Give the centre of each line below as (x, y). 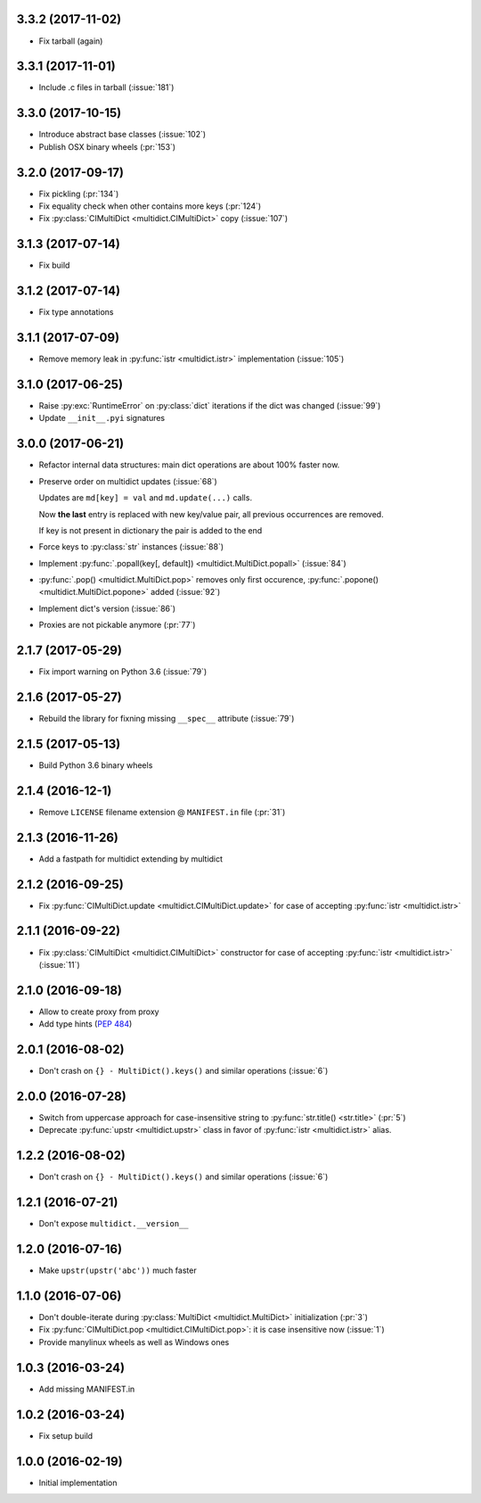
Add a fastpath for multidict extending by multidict (130, 859)
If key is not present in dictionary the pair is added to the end (151, 530)
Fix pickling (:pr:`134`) (79, 194)
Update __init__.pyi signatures (102, 418)
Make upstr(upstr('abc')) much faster (118, 1270)
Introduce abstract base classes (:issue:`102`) (122, 135)
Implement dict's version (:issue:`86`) (107, 608)
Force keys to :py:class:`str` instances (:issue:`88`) (131, 547)
